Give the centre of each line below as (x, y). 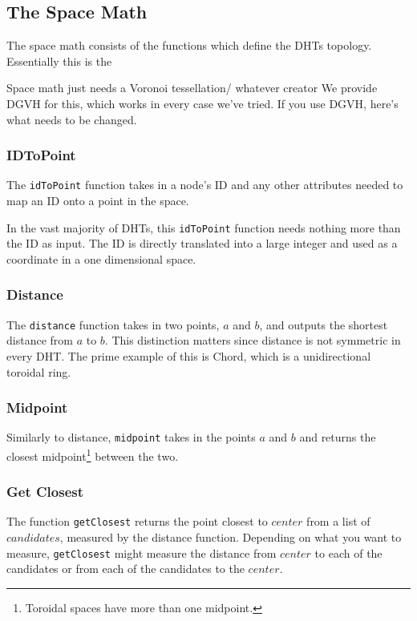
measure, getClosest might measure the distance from (142, 552)
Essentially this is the (59, 60)
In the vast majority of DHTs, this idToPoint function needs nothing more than (204, 227)
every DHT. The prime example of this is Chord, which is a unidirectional (189, 355)
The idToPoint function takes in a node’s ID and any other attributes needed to (205, 185)
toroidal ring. (39, 371)
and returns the (338, 437)
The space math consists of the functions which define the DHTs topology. (189, 45)
